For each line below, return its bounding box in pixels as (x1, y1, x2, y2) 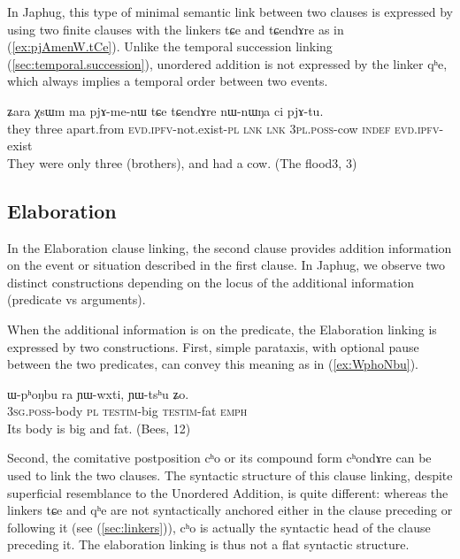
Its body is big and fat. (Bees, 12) (7, 418, 191, 437)
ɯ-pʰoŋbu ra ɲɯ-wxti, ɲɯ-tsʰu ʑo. (7, 384, 189, 402)
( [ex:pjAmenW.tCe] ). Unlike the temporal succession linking (7, 37, 333, 56)
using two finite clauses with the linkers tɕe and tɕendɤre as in (7, 19, 344, 38)
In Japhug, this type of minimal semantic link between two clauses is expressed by (7, 3, 453, 20)
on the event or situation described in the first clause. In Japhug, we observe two (7, 256, 445, 274)
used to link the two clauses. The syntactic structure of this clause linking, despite (7, 466, 453, 485)
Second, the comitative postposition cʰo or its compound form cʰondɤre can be (7, 448, 432, 467)
